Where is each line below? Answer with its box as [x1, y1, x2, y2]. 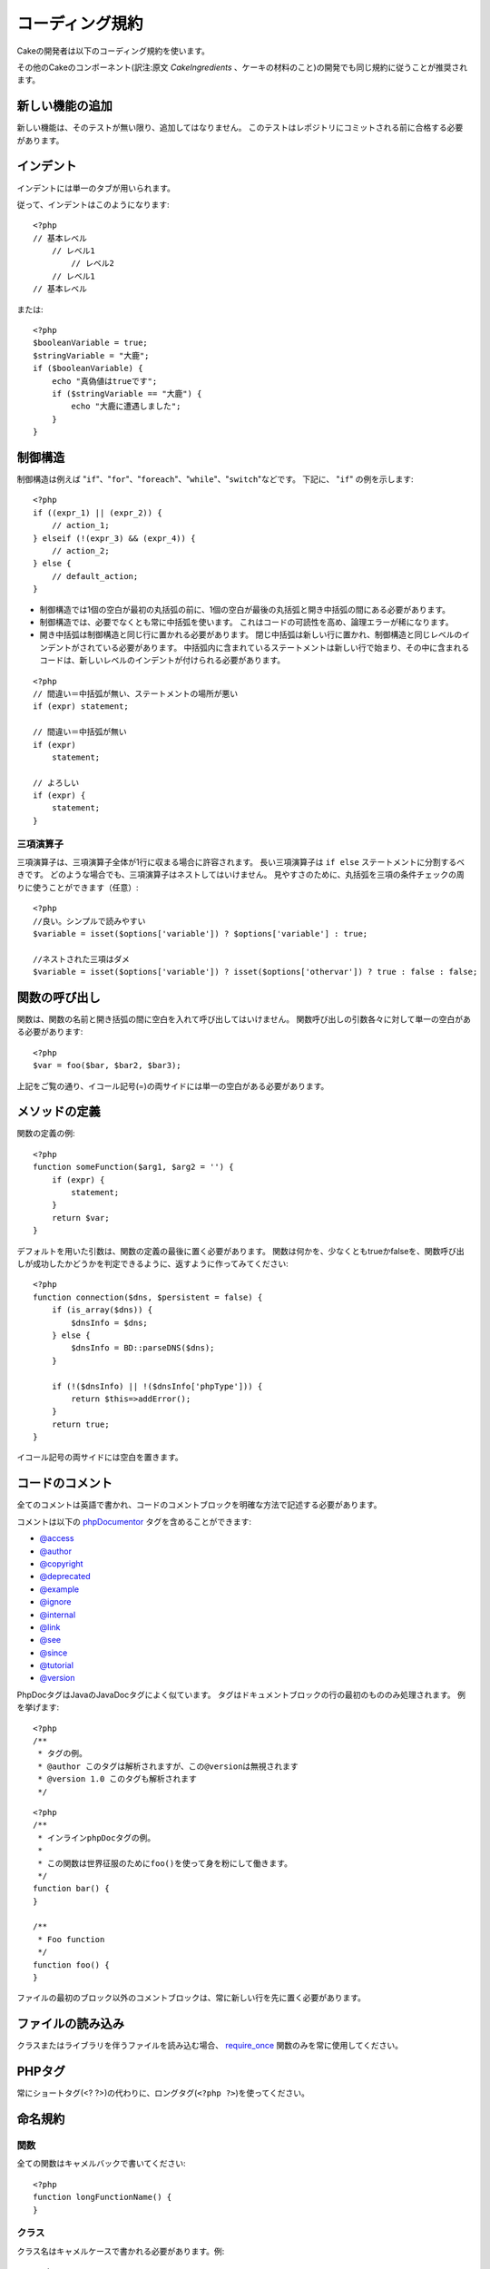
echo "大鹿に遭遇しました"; [71, 401, 181, 412]
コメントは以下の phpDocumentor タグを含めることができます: [16, 1516, 251, 1527]
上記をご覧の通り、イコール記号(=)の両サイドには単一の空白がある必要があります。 [16, 1080, 329, 1091]
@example [39, 1584, 80, 1595]
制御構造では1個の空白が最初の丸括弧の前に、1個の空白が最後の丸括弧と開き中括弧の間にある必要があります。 [39, 604, 451, 614]
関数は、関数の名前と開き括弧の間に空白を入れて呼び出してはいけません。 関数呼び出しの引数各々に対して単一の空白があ [16, 1014, 471, 1025]
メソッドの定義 [16, 1104, 101, 1120]
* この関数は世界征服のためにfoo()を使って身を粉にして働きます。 [37, 1858, 292, 1869]
